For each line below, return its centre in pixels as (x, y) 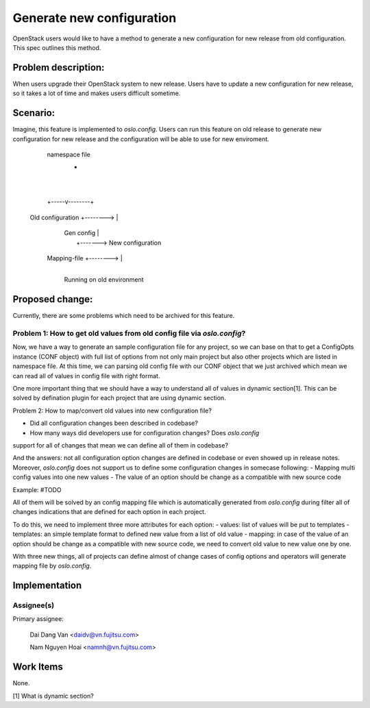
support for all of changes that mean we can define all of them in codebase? (121, 445)
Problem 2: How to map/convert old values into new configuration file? (112, 411)
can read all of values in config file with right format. (86, 376)
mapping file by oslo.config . (52, 566)
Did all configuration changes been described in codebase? (114, 423)
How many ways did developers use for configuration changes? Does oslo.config (145, 432)
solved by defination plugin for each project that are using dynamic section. (119, 398)
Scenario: (34, 113)
